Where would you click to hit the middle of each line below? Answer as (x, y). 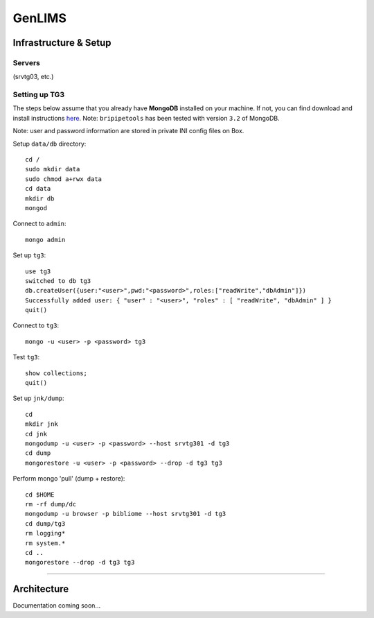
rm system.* (45, 543)
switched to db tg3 (58, 281)
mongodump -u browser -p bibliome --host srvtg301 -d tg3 (126, 514)
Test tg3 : (26, 357)
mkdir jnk (42, 424)
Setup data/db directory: (50, 144)
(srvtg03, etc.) (33, 77)
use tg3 (38, 271)
